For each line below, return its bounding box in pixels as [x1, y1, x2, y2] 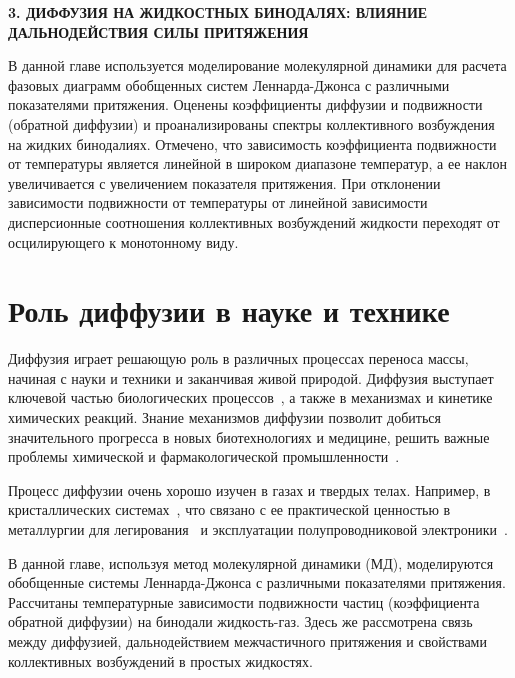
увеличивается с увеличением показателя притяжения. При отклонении [8, 172, 441, 193]
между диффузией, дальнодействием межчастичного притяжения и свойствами [8, 630, 487, 651]
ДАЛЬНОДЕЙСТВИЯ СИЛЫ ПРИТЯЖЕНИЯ [8, 21, 309, 42]
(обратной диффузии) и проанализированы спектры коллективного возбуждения [8, 113, 495, 134]
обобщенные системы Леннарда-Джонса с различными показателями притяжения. [8, 572, 506, 593]
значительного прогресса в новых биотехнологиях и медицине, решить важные [8, 426, 490, 447]
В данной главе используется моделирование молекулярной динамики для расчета [8, 55, 507, 76]
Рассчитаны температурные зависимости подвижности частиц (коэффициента [8, 591, 480, 612]
